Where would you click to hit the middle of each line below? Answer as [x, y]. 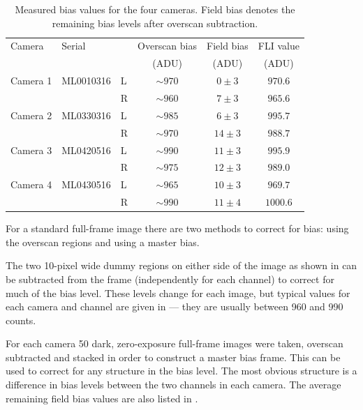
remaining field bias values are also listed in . [102, 398]
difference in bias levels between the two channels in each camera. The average [173, 385]
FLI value [279, 46]
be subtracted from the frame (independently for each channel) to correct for [170, 279]
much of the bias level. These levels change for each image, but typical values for [178, 293]
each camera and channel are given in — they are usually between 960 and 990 [175, 306]
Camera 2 [31, 115]
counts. [21, 320]
